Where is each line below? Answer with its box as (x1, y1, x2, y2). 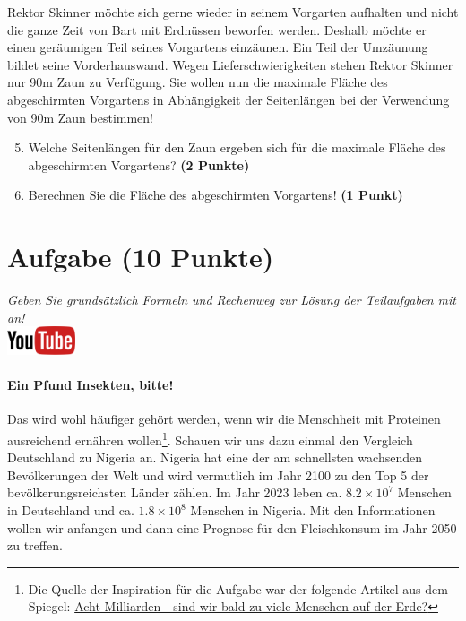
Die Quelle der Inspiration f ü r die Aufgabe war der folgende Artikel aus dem (28, 579, 448, 598)
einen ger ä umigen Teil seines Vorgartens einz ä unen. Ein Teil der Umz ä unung (7, 38, 428, 56)
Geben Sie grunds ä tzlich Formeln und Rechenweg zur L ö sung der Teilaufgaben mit (7, 290, 456, 309)
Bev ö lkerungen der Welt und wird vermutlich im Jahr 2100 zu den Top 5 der (7, 465, 429, 484)
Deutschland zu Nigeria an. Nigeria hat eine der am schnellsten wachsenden (7, 448, 422, 467)
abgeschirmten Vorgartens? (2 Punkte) (28, 155, 250, 174)
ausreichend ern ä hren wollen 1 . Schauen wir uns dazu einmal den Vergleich (7, 428, 413, 449)
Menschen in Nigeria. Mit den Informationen (190, 501, 436, 520)
